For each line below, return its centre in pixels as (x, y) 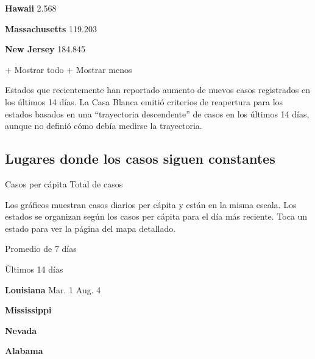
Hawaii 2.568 (31, 8)
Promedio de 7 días (41, 249)
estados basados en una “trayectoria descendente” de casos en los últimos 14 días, (157, 113)
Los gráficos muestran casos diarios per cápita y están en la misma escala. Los (151, 204)
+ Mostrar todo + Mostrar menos (69, 69)
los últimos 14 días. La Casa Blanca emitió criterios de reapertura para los (144, 101)
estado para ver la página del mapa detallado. (90, 228)
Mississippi (28, 310)
